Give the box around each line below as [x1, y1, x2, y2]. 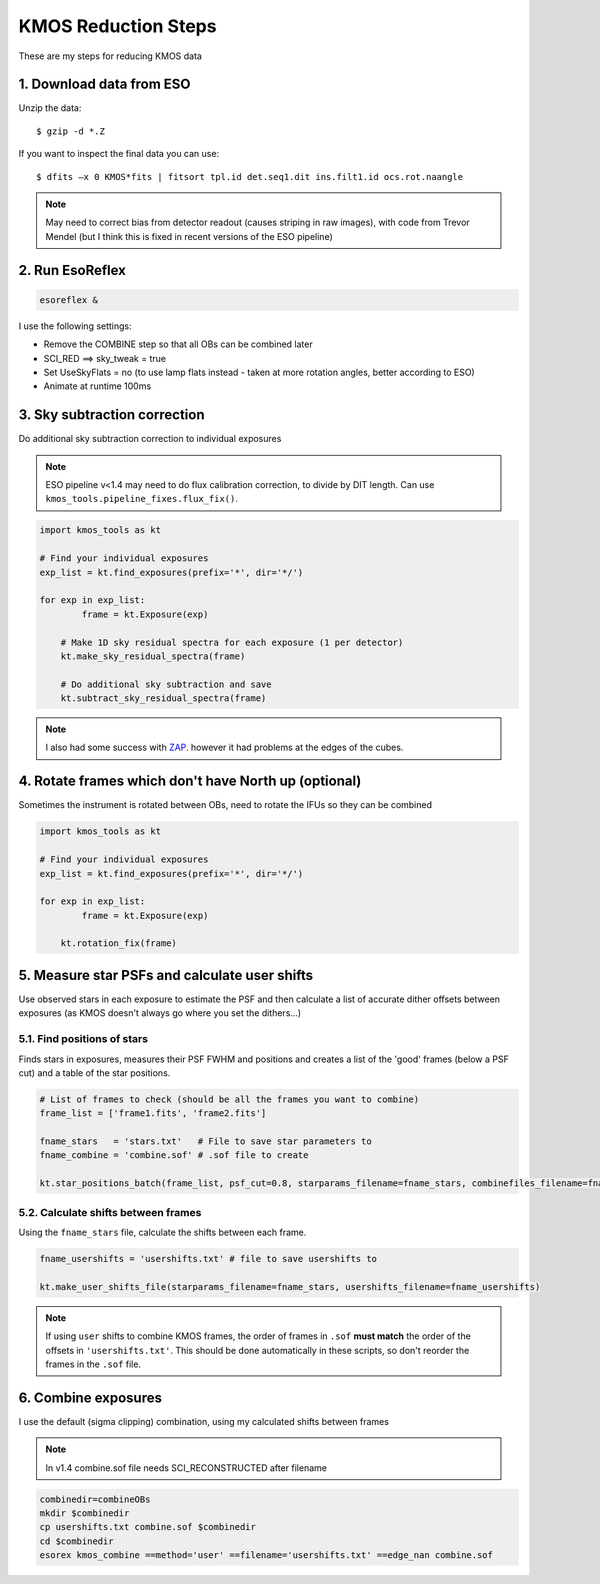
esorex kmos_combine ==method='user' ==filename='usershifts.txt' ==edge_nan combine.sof [39, 1550, 494, 1561]
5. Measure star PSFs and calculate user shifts [18, 966, 314, 984]
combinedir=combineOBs [39, 1493, 151, 1505]
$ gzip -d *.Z [36, 125, 105, 137]
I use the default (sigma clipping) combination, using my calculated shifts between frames [18, 1415, 390, 1427]
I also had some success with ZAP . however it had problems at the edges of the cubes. [45, 741, 404, 754]
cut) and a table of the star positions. [18, 1066, 171, 1079]
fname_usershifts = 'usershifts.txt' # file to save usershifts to [39, 1253, 378, 1264]
